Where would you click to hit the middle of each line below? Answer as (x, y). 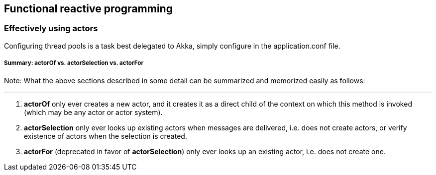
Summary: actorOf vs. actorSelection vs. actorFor (74, 63)
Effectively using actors (51, 29)
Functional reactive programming (88, 9)
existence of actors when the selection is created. (106, 136)
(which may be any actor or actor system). (93, 112)
